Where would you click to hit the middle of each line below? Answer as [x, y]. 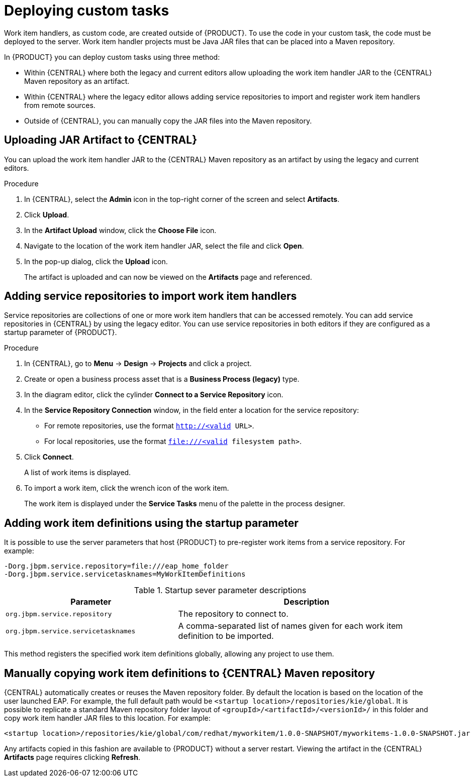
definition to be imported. [226, 636]
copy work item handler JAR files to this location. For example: [107, 718]
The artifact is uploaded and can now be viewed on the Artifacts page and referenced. [168, 277]
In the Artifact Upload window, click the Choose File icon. [120, 230]
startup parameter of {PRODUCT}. [61, 332]
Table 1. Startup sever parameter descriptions [220, 590]
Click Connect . [49, 457]
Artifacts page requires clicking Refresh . [72, 757]
